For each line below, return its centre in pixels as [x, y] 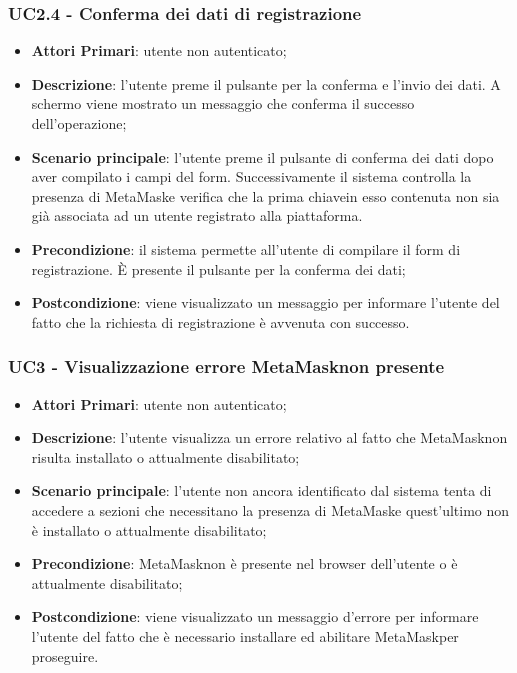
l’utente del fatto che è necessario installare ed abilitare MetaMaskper [245, 635]
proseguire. [65, 655]
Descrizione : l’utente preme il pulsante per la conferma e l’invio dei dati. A [266, 83]
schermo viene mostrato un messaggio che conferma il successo [223, 103]
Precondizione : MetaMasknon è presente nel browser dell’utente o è [244, 563]
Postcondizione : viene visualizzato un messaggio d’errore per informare [255, 616]
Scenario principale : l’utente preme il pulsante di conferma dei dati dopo [262, 156]
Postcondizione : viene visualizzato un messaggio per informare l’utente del [265, 302]
